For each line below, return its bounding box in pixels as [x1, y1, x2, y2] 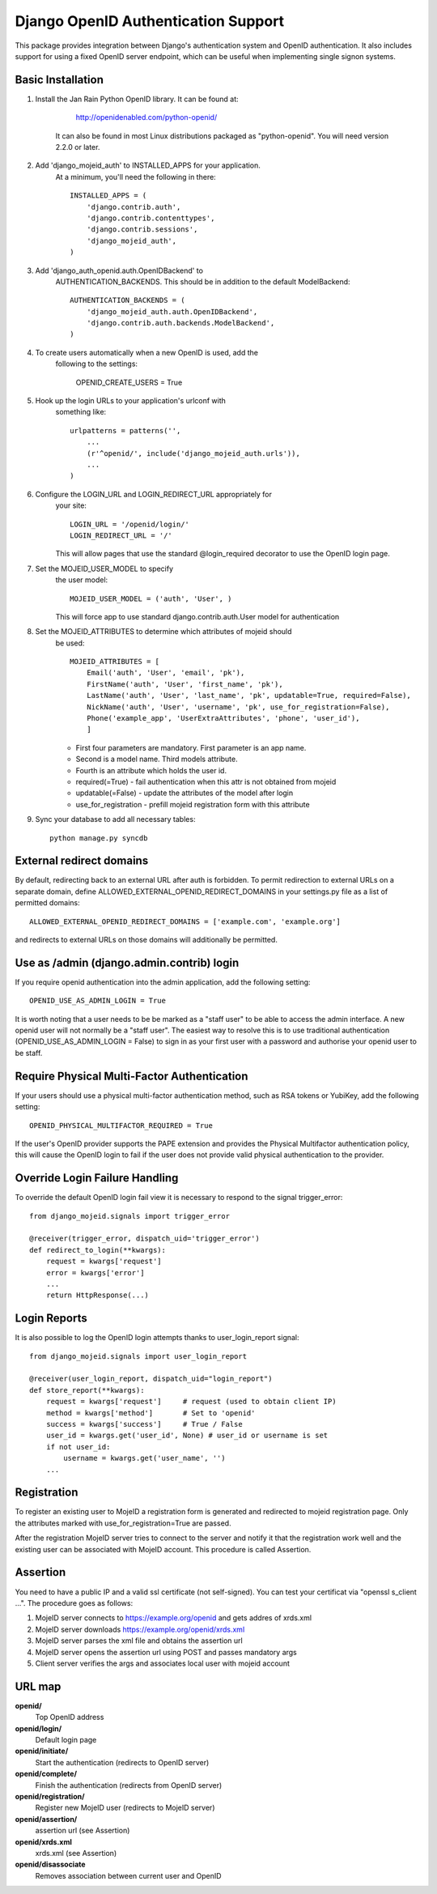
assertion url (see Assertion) [35, 1826, 130, 1836]
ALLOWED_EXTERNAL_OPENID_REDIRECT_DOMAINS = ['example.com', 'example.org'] [29, 917, 342, 926]
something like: [55, 407, 107, 417]
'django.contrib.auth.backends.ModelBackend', [86, 318, 275, 328]
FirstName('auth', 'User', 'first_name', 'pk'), [86, 679, 283, 688]
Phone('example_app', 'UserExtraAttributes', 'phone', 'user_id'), [86, 713, 360, 723]
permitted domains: [15, 898, 80, 908]
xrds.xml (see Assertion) [35, 1848, 117, 1858]
